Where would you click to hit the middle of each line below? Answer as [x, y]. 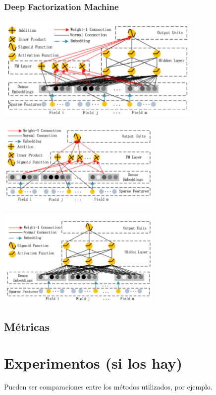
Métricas [27, 326]
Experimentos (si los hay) [93, 363]
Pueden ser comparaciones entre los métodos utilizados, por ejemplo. [108, 387]
